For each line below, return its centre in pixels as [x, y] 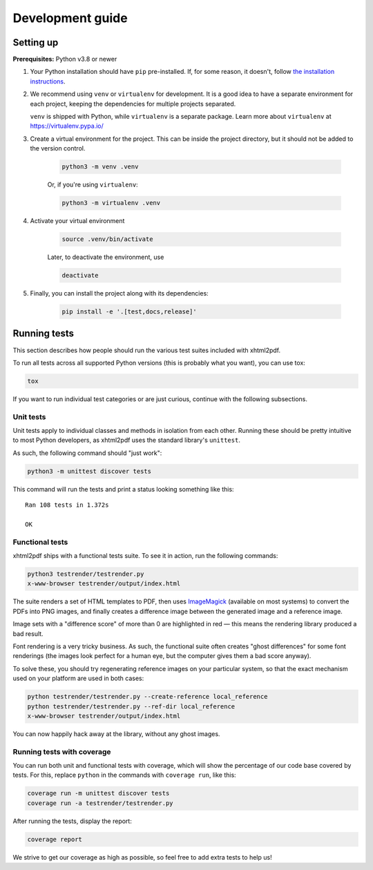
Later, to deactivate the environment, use [106, 257]
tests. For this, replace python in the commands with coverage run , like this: [124, 775]
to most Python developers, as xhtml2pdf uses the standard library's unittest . [127, 440]
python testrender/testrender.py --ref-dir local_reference [131, 706]
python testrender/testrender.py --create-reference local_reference [147, 697]
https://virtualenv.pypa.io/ [67, 126]
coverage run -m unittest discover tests [98, 793]
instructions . [48, 81]
